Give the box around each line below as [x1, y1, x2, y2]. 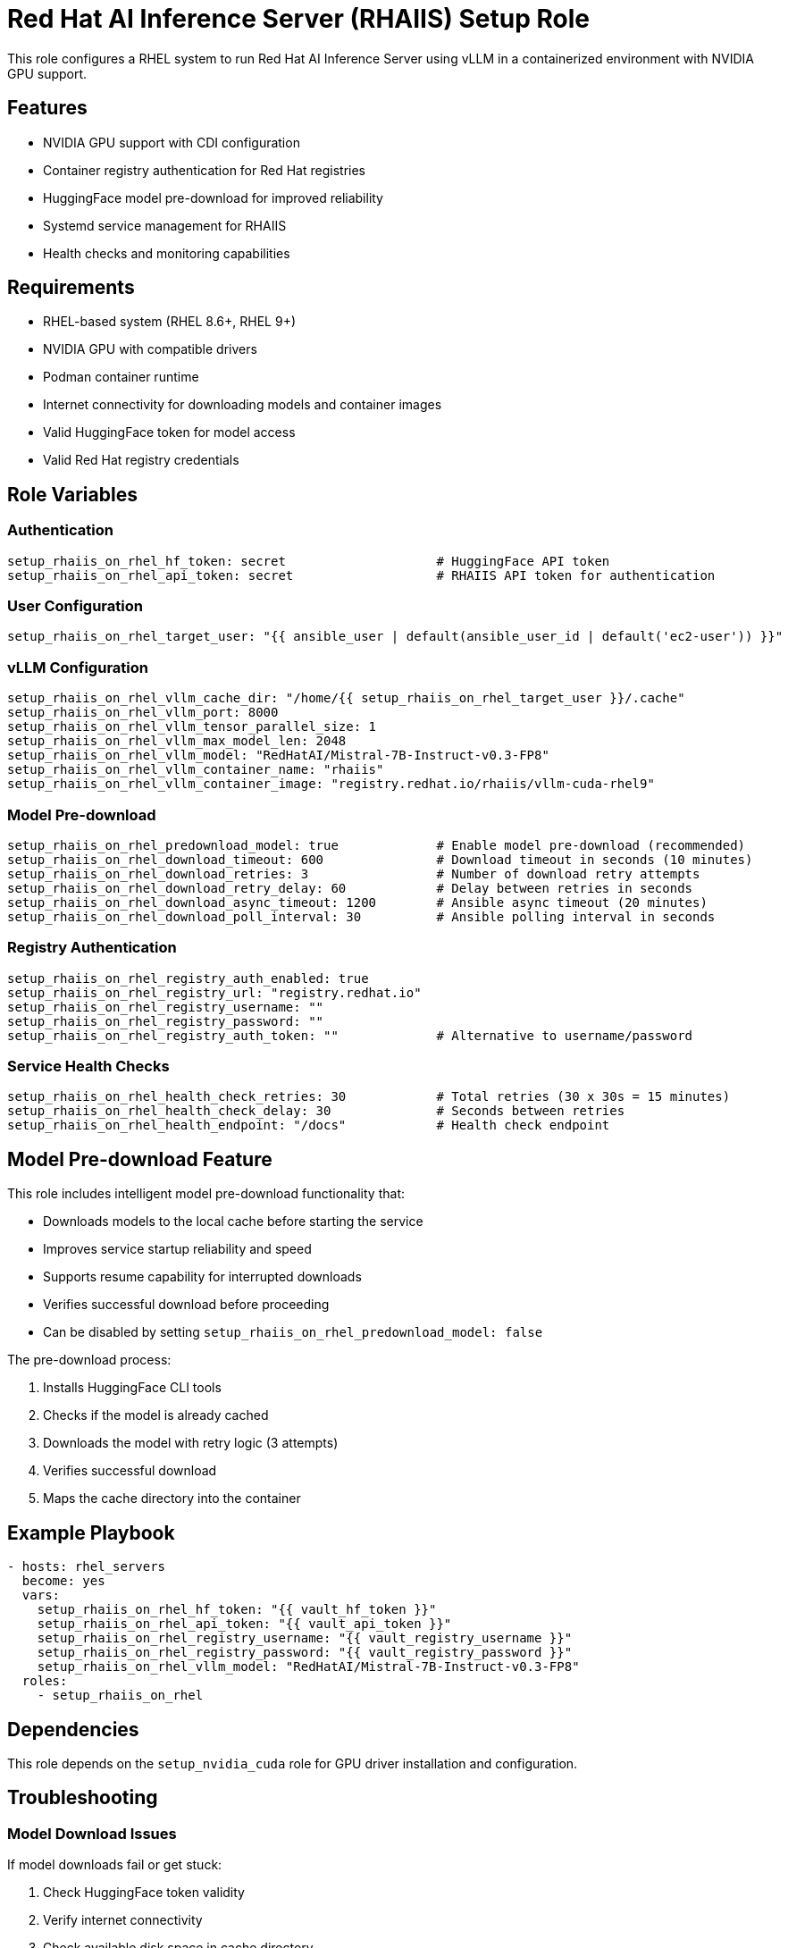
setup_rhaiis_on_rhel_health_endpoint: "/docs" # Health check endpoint [7, 1118, 610, 1133]
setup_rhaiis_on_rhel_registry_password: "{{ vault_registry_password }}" [37, 1645, 573, 1660]
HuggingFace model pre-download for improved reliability [43, 189, 383, 206]
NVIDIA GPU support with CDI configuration [43, 134, 300, 150]
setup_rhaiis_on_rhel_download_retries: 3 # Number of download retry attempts [7, 866, 700, 881]
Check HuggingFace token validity [43, 1885, 245, 1901]
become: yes [21, 1574, 105, 1589]
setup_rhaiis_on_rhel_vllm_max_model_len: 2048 [7, 734, 347, 749]
